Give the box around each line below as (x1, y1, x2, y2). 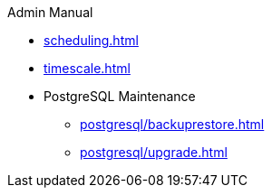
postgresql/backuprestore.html (80, 116, 265, 132)
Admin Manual (7, 5, 93, 20)
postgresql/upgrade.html (80, 144, 228, 160)
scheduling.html (44, 32, 139, 48)
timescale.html (44, 60, 131, 76)
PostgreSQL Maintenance (44, 88, 196, 104)
